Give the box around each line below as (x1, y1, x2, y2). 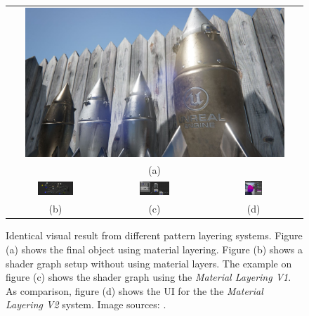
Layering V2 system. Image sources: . (6, 297, 166, 312)
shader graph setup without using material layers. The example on (6, 255, 292, 270)
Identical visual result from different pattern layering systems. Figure (6, 228, 303, 243)
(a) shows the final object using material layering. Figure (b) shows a (6, 241, 303, 256)
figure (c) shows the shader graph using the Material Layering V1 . (6, 270, 291, 284)
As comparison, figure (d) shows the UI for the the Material (6, 283, 263, 298)
